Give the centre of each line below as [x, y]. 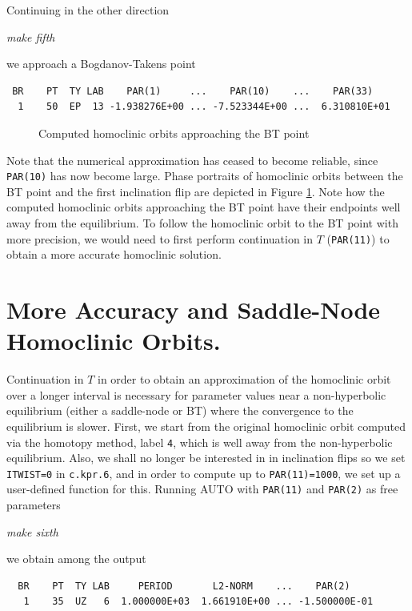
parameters [34, 505]
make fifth [31, 36]
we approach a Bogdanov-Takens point [101, 64]
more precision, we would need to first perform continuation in [160, 238]
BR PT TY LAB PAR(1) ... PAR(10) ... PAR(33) [193, 91]
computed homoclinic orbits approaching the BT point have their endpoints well [204, 207]
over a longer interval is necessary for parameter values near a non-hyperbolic [196, 394]
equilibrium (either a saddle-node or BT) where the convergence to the [180, 410]
